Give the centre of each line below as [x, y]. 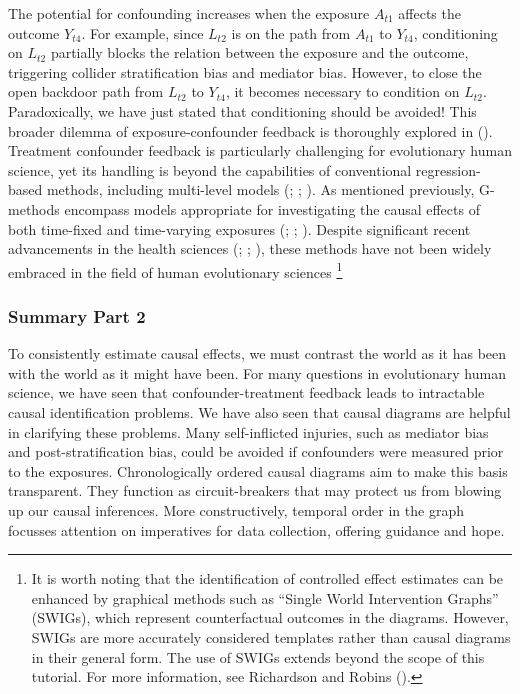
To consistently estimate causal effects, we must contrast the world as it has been [257, 353]
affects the [429, 13]
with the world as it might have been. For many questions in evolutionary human [257, 372]
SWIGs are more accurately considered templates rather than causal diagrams [271, 636]
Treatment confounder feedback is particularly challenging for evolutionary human [260, 150]
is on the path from [291, 32]
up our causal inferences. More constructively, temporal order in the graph [236, 509]
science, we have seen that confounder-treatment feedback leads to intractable [246, 392]
